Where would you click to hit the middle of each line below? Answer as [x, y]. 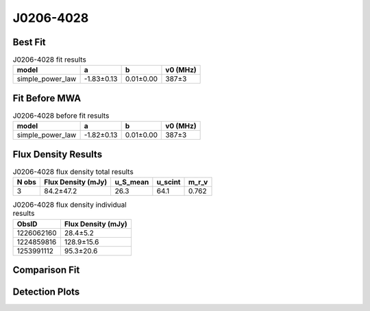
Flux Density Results [58, 154]
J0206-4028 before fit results [61, 116]
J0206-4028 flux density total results [73, 172]
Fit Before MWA [47, 98]
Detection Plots [46, 292]
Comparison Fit [46, 270]
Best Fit [29, 42]
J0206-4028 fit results [50, 60]
